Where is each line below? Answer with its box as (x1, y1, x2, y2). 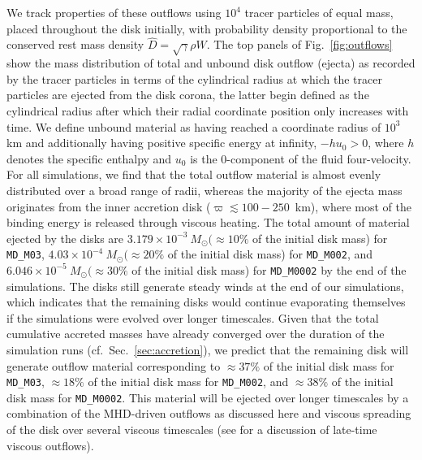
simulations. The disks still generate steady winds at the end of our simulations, (6, 277, 404, 294)
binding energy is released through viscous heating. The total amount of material (6, 214, 410, 231)
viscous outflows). (6, 436, 94, 453)
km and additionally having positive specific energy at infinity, (6, 134, 317, 151)
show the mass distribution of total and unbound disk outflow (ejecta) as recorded (6, 54, 416, 72)
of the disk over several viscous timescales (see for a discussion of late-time (6, 421, 377, 438)
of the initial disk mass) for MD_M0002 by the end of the (131, 261, 407, 278)
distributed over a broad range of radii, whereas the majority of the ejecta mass (6, 181, 403, 198)
